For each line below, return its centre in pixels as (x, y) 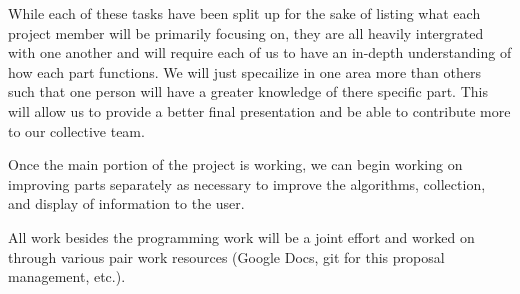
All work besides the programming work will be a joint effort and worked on (241, 236)
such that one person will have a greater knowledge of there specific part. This (248, 91)
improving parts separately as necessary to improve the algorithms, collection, (247, 183)
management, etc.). (67, 276)
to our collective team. (76, 130)
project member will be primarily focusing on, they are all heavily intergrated (246, 32)
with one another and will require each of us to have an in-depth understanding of (260, 52)
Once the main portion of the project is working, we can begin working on (235, 164)
